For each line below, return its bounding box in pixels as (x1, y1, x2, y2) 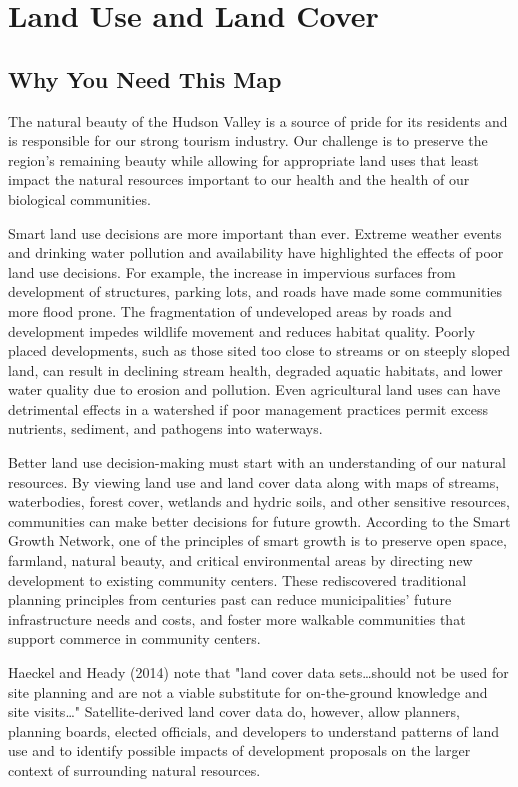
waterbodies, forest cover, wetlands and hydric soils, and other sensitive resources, (8, 491, 510, 512)
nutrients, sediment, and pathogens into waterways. (8, 418, 323, 439)
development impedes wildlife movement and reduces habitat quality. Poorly (8, 320, 476, 341)
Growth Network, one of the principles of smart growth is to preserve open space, (8, 530, 507, 551)
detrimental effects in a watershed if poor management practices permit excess (8, 398, 489, 419)
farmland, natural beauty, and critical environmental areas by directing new (8, 550, 473, 571)
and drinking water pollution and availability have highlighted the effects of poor (8, 242, 504, 263)
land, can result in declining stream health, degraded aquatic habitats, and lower (8, 359, 503, 380)
